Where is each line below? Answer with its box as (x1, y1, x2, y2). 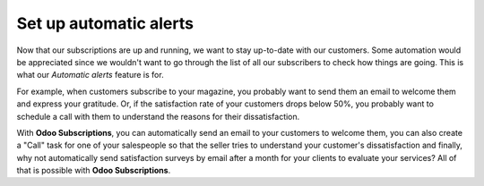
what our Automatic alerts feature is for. (16, 70, 165, 80)
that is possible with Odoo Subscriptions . (16, 165, 171, 176)
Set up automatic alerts (16, 13, 194, 33)
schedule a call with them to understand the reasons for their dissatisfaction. (16, 111, 300, 122)
